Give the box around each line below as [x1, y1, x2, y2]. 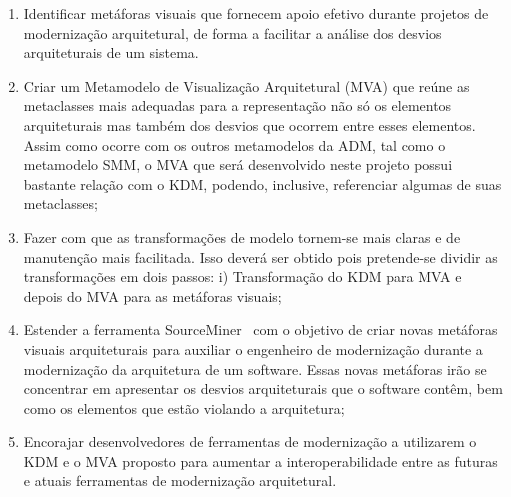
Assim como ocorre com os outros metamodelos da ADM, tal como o [23, 134, 446, 155]
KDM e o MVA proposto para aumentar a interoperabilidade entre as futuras [23, 450, 498, 471]
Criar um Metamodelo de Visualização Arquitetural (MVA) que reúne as [23, 75, 470, 96]
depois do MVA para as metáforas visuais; [23, 285, 282, 306]
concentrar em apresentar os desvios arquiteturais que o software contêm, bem [23, 378, 503, 399]
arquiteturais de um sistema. [23, 42, 199, 63]
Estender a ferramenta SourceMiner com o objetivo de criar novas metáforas [23, 319, 498, 340]
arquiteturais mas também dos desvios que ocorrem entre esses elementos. [23, 114, 476, 135]
